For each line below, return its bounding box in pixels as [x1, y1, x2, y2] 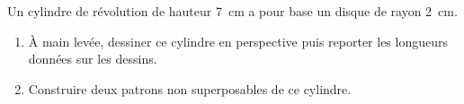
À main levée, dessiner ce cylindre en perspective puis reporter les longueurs [28, 31, 448, 50]
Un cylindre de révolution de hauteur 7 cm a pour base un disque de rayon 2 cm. [7, 2, 458, 20]
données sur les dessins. [28, 49, 157, 68]
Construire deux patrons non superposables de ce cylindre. [28, 79, 352, 98]
